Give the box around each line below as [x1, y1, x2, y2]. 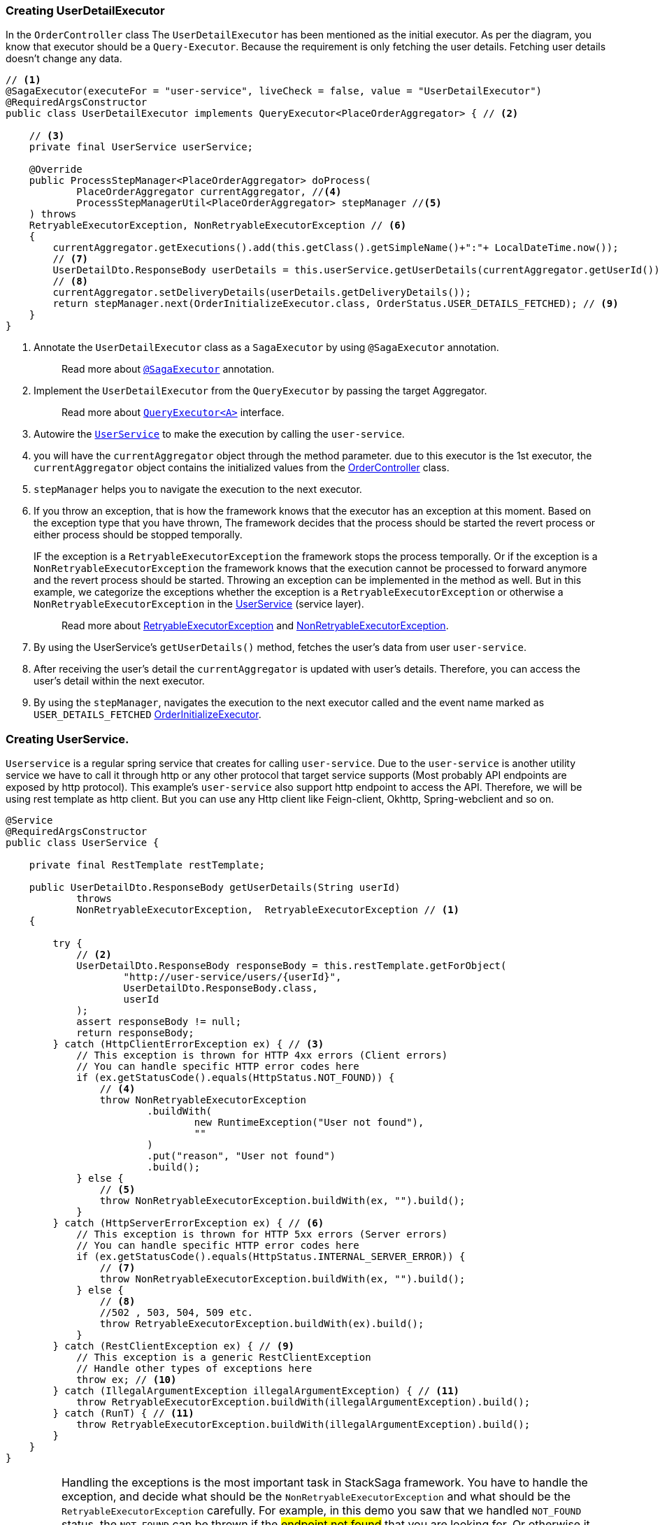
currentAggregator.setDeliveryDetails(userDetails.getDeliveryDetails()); [52, 287, 471, 299]
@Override [29, 164, 82, 176]
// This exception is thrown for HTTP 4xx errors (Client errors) [76, 1050, 448, 1061]
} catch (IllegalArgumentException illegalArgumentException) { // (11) [52, 1385, 460, 1397]
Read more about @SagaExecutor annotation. [62, 363, 275, 375]
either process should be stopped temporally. [34, 529, 243, 541]
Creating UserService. [6, 731, 129, 746]
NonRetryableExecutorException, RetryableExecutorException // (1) [76, 904, 460, 916]
